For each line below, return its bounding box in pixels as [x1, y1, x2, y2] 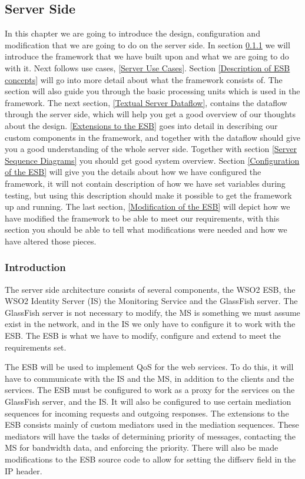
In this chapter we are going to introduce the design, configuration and [5, 27, 260, 39]
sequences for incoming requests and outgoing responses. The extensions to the [5, 407, 289, 419]
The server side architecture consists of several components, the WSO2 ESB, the [5, 283, 296, 295]
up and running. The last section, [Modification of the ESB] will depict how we [5, 200, 290, 213]
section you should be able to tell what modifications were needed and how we [5, 223, 287, 236]
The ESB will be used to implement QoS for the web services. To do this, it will [5, 361, 294, 373]
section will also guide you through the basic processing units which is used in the [5, 85, 300, 97]
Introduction [5, 260, 66, 275]
